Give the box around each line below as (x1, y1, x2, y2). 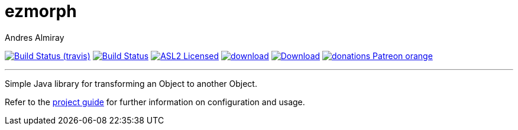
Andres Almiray (5, 32, 64, 43)
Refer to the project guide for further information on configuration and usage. (5, 96, 305, 107)
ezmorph (5, 1, 77, 21)
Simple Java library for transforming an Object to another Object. (5, 78, 257, 89)
